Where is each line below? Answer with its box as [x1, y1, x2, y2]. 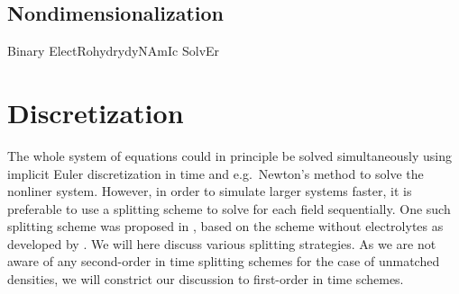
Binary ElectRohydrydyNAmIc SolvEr [7, 41, 220, 60]
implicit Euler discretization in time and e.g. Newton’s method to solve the [7, 164, 424, 183]
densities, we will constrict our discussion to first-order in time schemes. [7, 270, 404, 289]
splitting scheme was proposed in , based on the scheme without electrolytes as [7, 217, 444, 236]
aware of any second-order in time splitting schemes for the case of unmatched [7, 252, 440, 271]
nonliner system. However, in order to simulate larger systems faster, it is [7, 182, 412, 200]
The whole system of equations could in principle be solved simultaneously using [7, 146, 452, 165]
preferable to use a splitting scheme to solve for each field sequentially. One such [7, 199, 451, 218]
